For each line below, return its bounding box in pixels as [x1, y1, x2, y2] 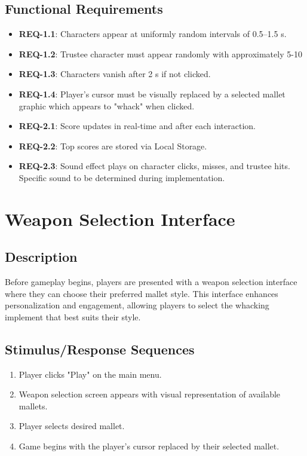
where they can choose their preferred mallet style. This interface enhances [5, 287, 278, 299]
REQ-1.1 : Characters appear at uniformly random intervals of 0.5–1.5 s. [19, 27, 287, 40]
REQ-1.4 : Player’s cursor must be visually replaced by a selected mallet [19, 87, 285, 100]
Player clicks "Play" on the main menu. [19, 368, 162, 380]
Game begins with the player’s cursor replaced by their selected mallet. [19, 440, 280, 452]
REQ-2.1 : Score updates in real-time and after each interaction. [19, 120, 256, 132]
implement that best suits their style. [5, 310, 141, 323]
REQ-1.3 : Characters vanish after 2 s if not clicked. [19, 68, 211, 80]
